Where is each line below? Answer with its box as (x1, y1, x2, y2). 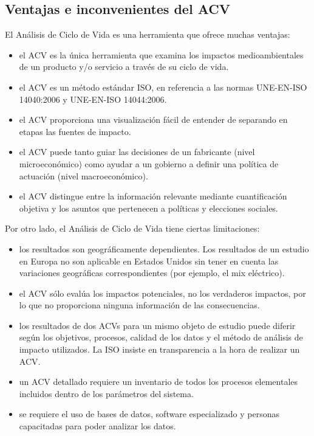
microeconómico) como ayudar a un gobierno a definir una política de (19, 157, 279, 170)
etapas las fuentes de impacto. (19, 125, 131, 137)
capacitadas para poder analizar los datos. (19, 420, 176, 432)
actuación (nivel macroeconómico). (19, 169, 148, 182)
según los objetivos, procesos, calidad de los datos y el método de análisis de (19, 331, 303, 344)
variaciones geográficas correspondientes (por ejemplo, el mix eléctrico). (19, 266, 285, 279)
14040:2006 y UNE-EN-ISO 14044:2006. (19, 92, 167, 105)
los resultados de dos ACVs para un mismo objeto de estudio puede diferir (19, 319, 296, 331)
